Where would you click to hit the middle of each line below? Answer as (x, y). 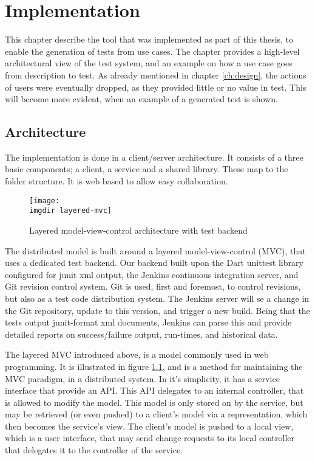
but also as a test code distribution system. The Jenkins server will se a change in (157, 298)
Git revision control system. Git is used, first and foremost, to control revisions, (153, 286)
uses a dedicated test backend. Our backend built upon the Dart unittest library (154, 263)
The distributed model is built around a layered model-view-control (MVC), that (155, 250)
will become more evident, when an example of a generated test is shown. (141, 99)
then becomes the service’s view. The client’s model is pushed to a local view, (149, 426)
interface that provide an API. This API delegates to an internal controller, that (154, 390)
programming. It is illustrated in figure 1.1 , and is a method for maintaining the (154, 366)
